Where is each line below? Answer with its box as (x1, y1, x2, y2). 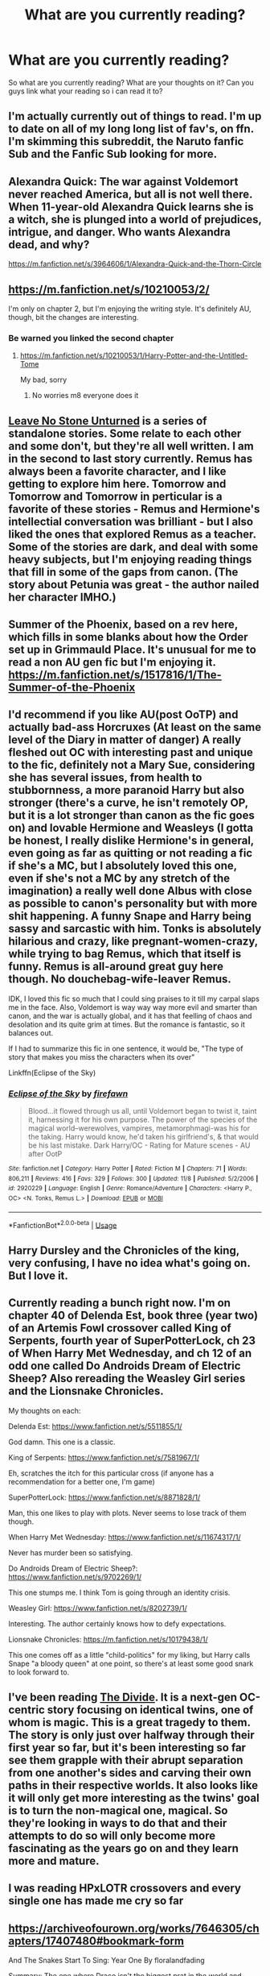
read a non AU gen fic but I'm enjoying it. (8, 655, 216, 670)
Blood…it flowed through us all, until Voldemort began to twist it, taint (27, 1106, 257, 1116)
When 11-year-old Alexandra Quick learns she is (8, 200, 254, 214)
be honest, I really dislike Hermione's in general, (8, 834, 255, 848)
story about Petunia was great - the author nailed (8, 578, 260, 592)
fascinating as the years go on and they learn (8, 1841, 239, 1855)
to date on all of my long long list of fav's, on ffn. (8, 122, 255, 136)
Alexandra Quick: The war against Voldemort (8, 175, 239, 189)
